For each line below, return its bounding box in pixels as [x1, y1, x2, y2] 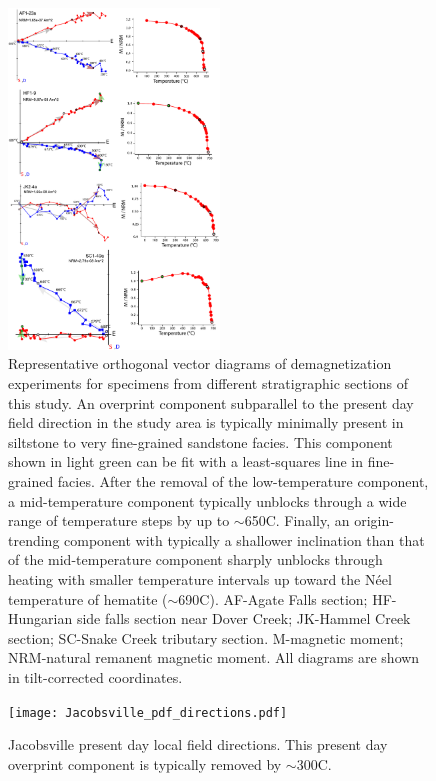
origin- [354, 510, 394, 531]
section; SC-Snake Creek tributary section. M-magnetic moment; [8, 627, 404, 648]
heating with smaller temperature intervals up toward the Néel [8, 568, 392, 589]
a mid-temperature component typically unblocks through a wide [8, 490, 407, 511]
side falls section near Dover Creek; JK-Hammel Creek [76, 608, 411, 629]
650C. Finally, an [244, 510, 350, 531]
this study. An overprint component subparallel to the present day [8, 392, 414, 413]
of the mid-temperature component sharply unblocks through [8, 549, 383, 570]
